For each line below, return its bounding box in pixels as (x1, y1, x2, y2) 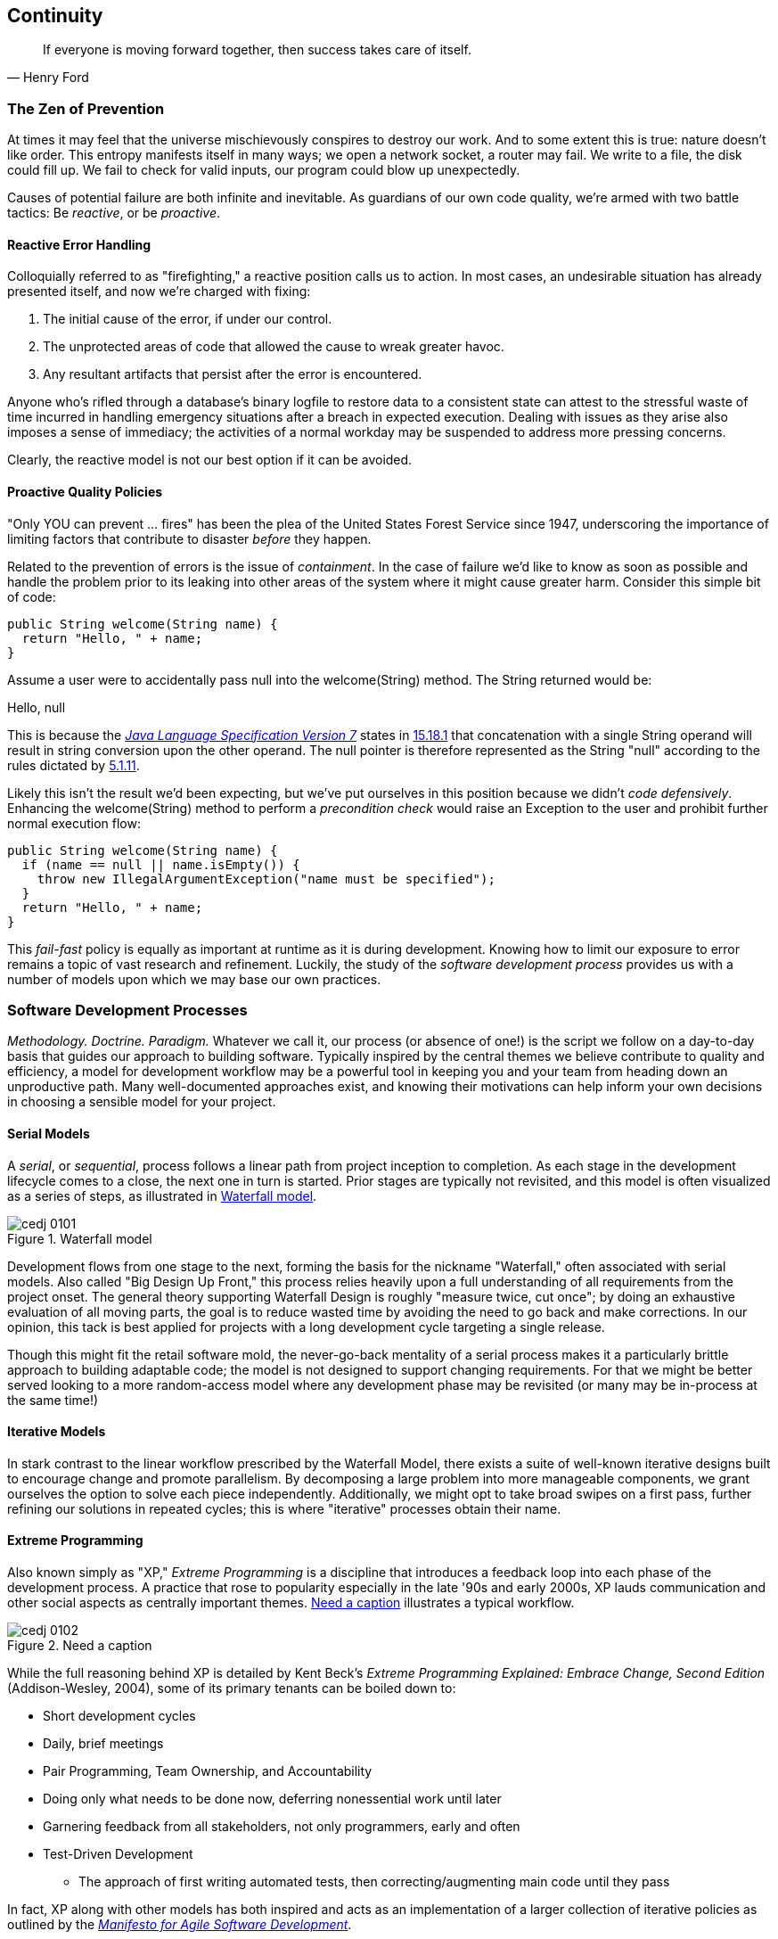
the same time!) (7, 1392, 99, 1408)
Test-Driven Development (43, 1846, 193, 1862)
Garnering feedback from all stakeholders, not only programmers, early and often (43, 1819, 520, 1835)
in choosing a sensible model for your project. (7, 1094, 276, 1110)
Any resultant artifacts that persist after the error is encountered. (43, 366, 422, 382)
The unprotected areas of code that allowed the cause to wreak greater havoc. (43, 339, 504, 355)
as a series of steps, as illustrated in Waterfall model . (7, 1187, 317, 1204)
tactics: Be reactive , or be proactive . (7, 205, 221, 221)
